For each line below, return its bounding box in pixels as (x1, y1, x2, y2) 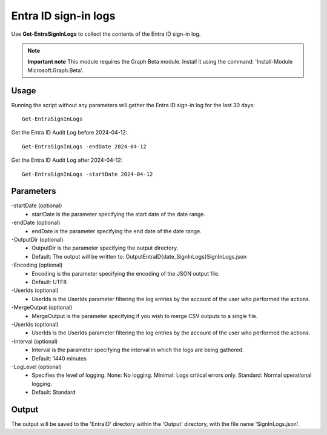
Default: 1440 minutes (31, 354, 87, 362)
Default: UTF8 (31, 279, 67, 285)
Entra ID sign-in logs (11, 9, 116, 22)
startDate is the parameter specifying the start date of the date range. (31, 210, 206, 217)
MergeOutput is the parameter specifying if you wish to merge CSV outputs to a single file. (31, 312, 258, 319)
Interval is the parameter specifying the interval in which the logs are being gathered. (31, 346, 244, 354)
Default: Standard (31, 388, 76, 396)
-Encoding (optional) (11, 261, 63, 269)
